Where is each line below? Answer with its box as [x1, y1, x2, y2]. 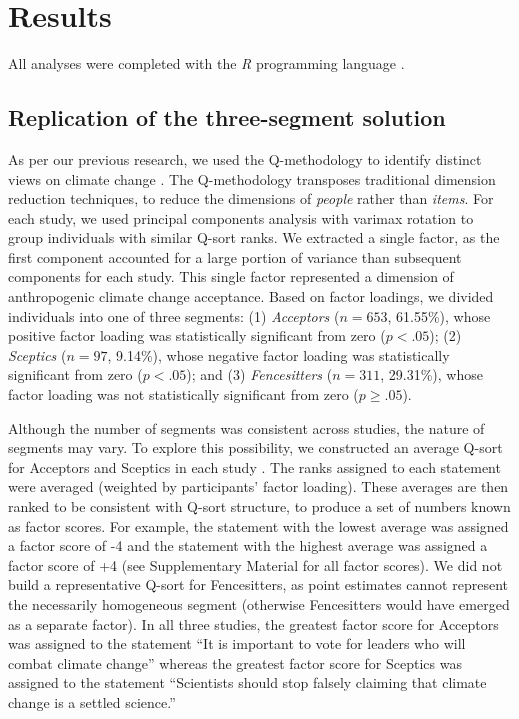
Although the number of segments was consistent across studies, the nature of [8, 417, 485, 438]
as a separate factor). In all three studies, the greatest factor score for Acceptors [8, 613, 499, 634]
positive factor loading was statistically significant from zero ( [8, 325, 386, 346]
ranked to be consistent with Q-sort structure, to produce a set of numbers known [8, 496, 511, 517]
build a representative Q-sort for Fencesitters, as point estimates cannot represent [8, 574, 508, 595]
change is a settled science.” [8, 691, 176, 712]
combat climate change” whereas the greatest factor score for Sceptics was [8, 652, 462, 673]
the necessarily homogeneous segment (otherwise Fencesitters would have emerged [8, 593, 510, 614]
